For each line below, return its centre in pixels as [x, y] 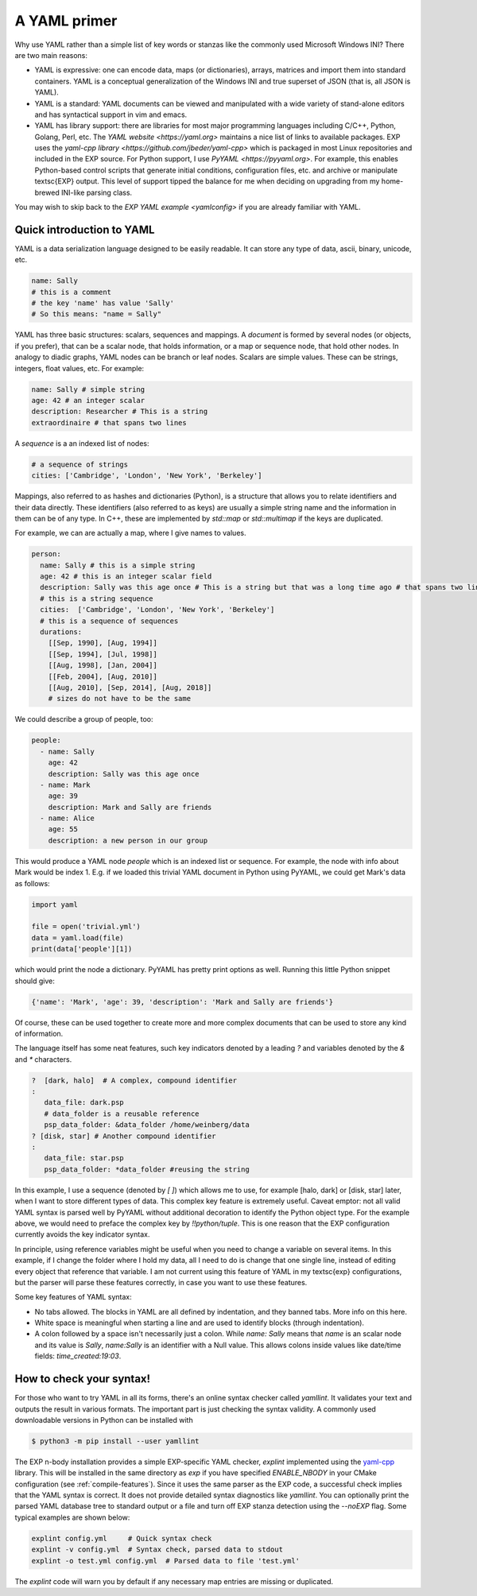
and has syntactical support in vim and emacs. [111, 114]
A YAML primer [66, 21]
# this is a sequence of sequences [109, 621]
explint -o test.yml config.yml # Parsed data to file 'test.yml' [166, 1561]
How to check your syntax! [83, 1379]
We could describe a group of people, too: [84, 719]
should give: [35, 981]
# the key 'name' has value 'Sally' [103, 303]
